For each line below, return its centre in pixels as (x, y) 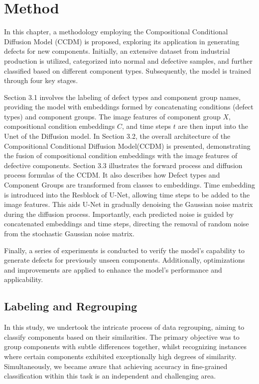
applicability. (24, 279)
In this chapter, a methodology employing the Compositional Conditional (116, 32)
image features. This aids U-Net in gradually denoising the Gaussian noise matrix (129, 204)
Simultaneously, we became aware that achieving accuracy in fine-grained (116, 366)
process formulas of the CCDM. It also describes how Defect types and (112, 175)
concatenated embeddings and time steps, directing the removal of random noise (127, 224)
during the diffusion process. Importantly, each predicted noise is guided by (119, 214)
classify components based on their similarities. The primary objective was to (122, 336)
